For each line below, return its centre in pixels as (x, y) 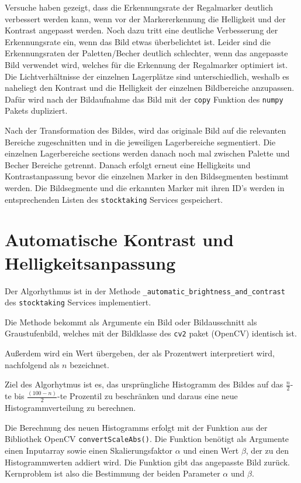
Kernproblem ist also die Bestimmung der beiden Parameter (113, 473)
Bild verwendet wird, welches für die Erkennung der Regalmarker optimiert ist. (146, 64)
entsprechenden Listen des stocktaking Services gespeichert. (114, 199)
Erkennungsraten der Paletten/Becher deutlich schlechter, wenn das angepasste (146, 53)
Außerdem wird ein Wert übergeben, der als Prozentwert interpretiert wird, (140, 353)
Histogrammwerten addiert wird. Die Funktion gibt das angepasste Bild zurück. (147, 462)
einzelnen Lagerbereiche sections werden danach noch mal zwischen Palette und (147, 153)
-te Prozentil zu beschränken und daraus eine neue (147, 396)
